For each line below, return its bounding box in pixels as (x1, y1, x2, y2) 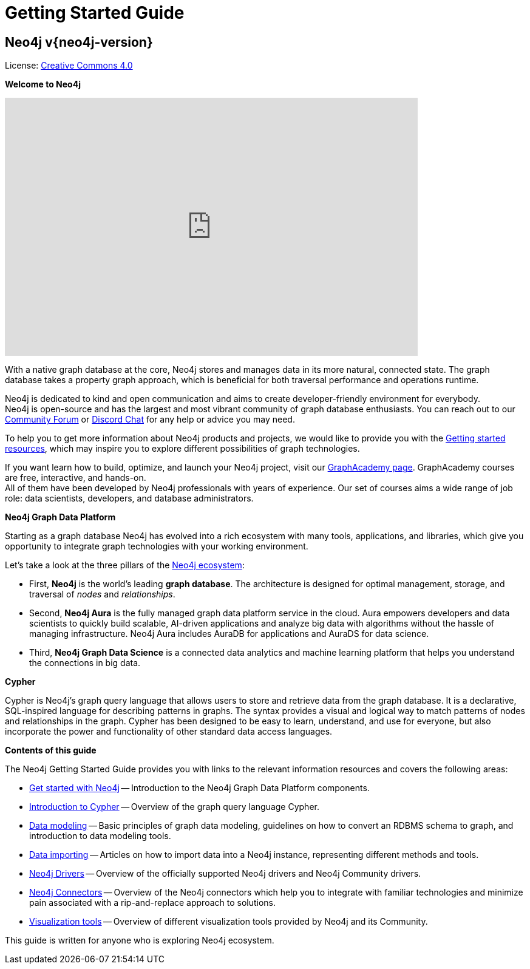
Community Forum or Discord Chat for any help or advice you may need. (5, 414, 295, 425)
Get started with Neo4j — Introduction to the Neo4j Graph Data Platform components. (29, 783, 370, 794)
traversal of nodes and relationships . (29, 589, 175, 600)
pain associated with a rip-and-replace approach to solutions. (29, 897, 276, 908)
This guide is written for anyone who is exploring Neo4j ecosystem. (5, 935, 274, 946)
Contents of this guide (5, 745, 97, 756)
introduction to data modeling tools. (29, 831, 171, 841)
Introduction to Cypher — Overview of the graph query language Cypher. (29, 801, 319, 812)
